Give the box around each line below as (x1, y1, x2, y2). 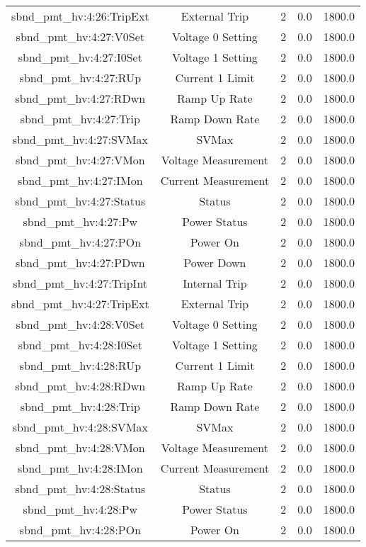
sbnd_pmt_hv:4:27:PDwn (15, 254, 145, 271)
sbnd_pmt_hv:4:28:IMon (18, 460, 143, 476)
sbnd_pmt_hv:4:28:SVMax (12, 419, 148, 435)
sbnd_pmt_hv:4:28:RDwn (15, 378, 146, 394)
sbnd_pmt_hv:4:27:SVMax (12, 131, 148, 147)
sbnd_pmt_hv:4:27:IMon (18, 172, 143, 188)
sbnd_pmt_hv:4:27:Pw (23, 213, 138, 230)
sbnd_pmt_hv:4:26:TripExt (11, 8, 149, 24)
